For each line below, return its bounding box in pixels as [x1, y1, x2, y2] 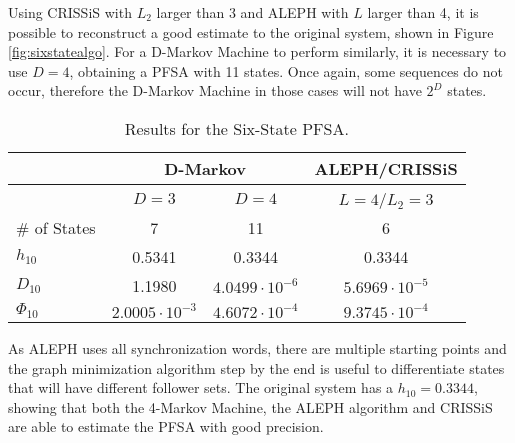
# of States [16, 215, 96, 239]
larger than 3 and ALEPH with [156, 2, 349, 22]
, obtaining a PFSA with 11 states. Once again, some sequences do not [69, 60, 504, 81]
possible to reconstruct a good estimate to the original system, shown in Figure [8, 21, 494, 42]
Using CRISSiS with [8, 2, 132, 22]
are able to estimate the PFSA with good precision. [8, 416, 324, 437]
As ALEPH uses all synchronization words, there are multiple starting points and [8, 337, 507, 358]
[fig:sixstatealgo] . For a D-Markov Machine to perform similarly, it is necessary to [8, 41, 507, 62]
